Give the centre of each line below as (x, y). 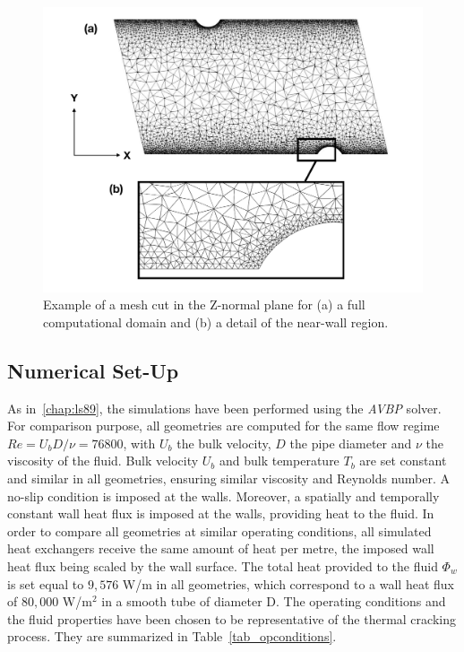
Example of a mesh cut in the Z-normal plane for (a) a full (204, 304)
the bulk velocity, (224, 443)
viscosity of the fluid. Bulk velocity (103, 461)
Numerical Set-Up (93, 370)
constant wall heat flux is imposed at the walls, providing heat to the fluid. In (221, 513)
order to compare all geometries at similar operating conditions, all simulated (219, 530)
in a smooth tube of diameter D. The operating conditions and (274, 601)
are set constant (403, 461)
